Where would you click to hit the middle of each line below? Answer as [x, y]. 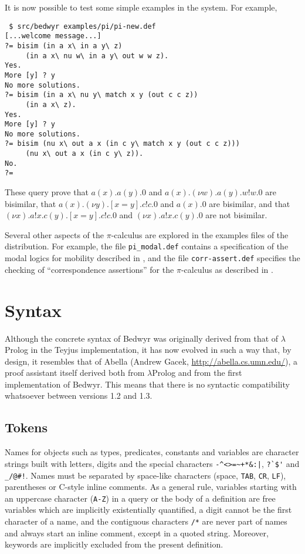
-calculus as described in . [227, 269]
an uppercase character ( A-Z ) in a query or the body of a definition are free [140, 498]
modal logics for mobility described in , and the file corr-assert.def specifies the [152, 258]
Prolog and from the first [197, 373]
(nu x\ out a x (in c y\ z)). [84, 154]
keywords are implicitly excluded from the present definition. [114, 544]
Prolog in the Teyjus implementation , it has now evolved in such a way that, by [148, 350]
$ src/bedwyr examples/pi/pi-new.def [82, 26]
